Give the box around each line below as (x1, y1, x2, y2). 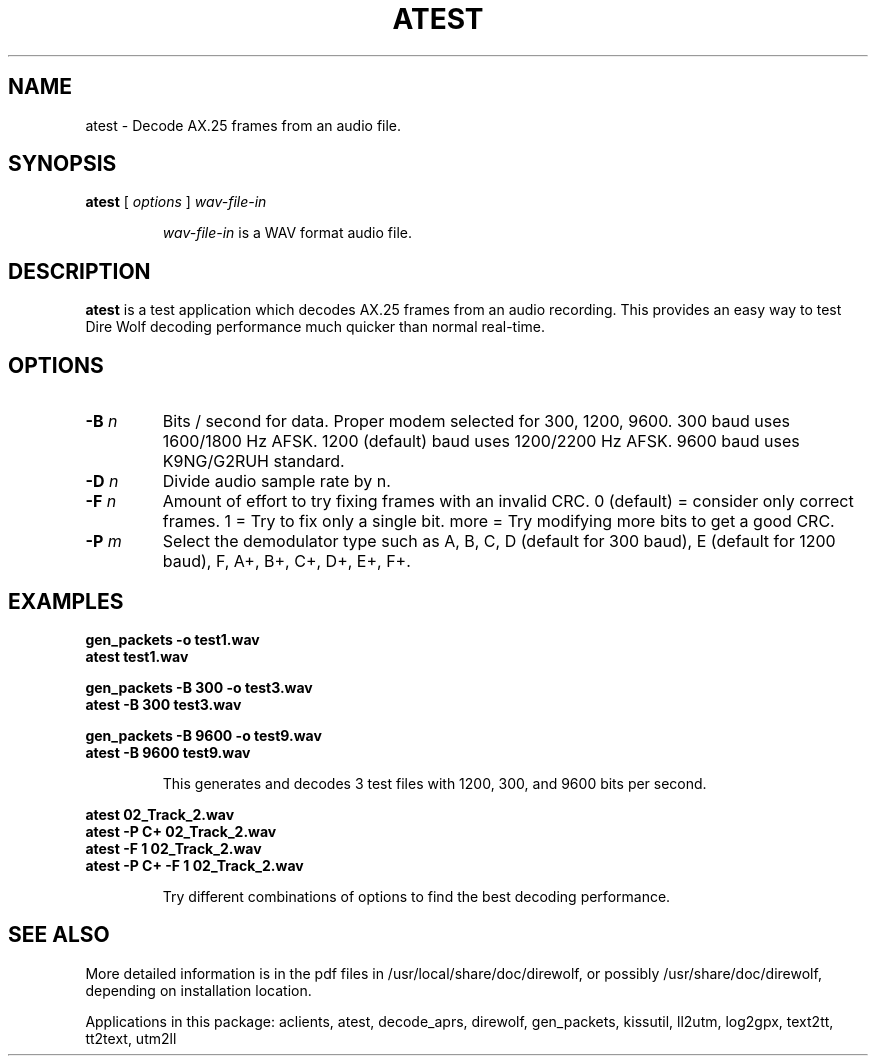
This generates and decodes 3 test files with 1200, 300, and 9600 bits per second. (162, 774, 707, 792)
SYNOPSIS (8, 151, 117, 177)
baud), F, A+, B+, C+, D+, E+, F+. (162, 551, 411, 572)
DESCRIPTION (8, 258, 151, 284)
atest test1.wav (85, 647, 189, 665)
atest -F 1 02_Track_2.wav (85, 839, 262, 857)
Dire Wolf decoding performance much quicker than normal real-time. (85, 318, 545, 336)
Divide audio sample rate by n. (162, 471, 391, 492)
